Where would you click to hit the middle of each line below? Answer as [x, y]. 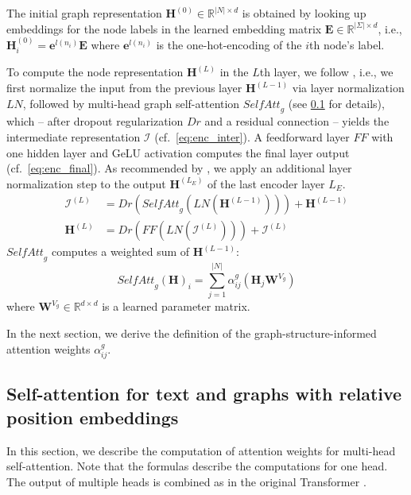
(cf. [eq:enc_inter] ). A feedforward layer [252, 137]
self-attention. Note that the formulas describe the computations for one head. [197, 466]
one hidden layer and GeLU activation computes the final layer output [178, 152]
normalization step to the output [86, 183]
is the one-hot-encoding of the [229, 44]
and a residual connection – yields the [297, 121]
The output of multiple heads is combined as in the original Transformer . [186, 481]
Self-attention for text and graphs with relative [204, 394]
